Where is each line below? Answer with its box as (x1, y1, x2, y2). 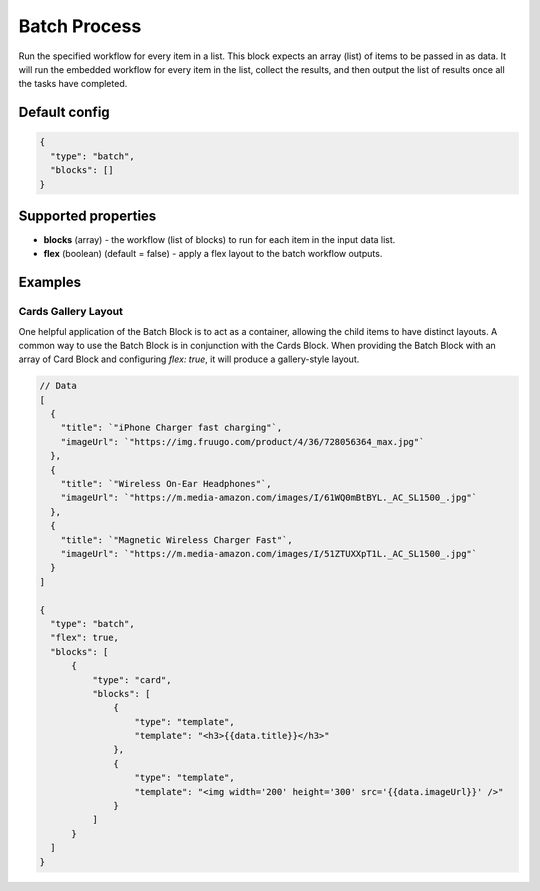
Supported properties (18, 207, 157, 224)
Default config (18, 104, 110, 121)
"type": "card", (91, 674, 172, 685)
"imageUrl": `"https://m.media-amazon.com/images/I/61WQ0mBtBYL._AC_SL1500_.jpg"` (60, 492, 478, 504)
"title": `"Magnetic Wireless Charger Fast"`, (60, 534, 294, 545)
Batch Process (18, 15, 142, 37)
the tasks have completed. (18, 78, 128, 90)
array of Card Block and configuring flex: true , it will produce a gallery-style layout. (18, 353, 360, 365)
